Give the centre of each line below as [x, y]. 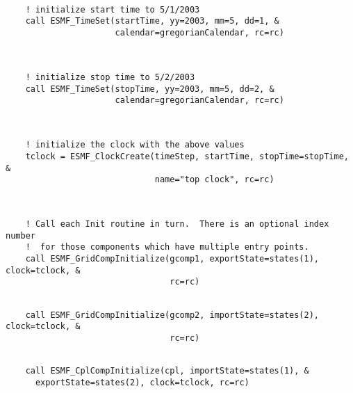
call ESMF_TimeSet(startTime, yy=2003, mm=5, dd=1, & [152, 21]
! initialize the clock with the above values [135, 145]
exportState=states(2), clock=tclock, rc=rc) [142, 383]
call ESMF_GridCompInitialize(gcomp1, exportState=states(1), [172, 259]
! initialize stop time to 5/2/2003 [110, 77]
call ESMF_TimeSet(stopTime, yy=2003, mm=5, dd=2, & [150, 89]
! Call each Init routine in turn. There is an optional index [177, 224]
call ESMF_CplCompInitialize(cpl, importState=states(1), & [167, 371]
